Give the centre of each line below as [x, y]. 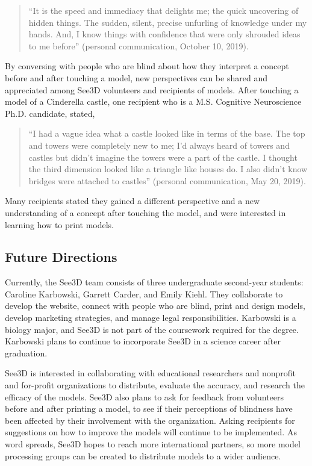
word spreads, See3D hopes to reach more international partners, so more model [153, 444]
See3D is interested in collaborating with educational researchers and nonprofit [150, 373]
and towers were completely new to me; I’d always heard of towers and [159, 145]
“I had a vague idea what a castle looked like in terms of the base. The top [167, 133]
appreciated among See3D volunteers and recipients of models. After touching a [152, 89]
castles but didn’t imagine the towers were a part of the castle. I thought [163, 157]
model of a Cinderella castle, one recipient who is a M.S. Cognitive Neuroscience [153, 101]
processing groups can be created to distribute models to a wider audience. [143, 455]
